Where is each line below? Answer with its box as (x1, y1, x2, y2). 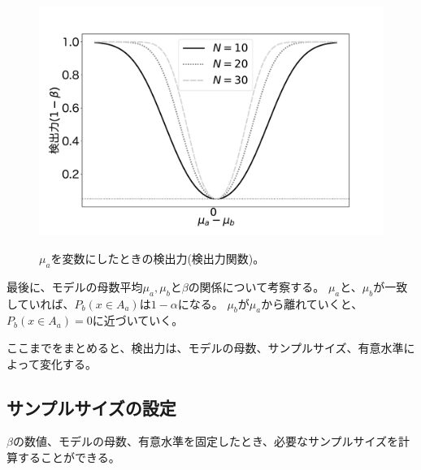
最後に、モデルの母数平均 (7, 278, 143, 295)
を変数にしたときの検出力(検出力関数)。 (50, 249, 265, 266)
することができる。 (17, 448, 120, 465)
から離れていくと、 (261, 295, 363, 312)
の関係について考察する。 (188, 278, 325, 295)
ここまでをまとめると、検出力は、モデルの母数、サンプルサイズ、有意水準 (7, 338, 404, 356)
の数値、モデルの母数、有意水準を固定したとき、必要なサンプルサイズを (12, 433, 399, 450)
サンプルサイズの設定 (7, 395, 176, 420)
